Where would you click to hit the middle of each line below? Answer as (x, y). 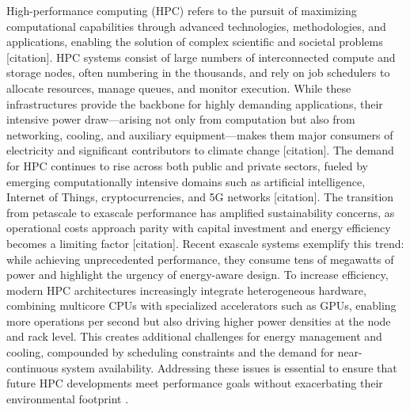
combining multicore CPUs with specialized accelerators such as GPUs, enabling (201, 305)
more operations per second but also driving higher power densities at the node (199, 320)
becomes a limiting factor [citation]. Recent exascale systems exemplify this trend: (205, 243)
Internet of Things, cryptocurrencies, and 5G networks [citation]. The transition (200, 197)
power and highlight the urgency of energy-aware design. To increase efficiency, (197, 275)
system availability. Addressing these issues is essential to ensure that (230, 367)
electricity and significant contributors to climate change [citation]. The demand (200, 150)
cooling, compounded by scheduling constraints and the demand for (170, 352)
